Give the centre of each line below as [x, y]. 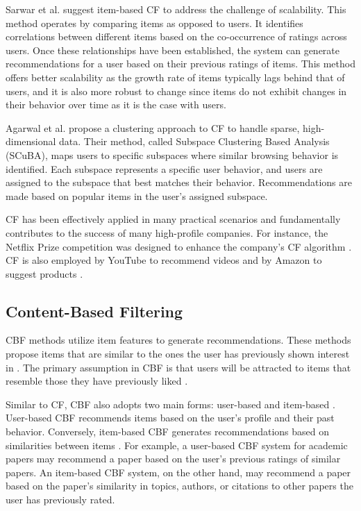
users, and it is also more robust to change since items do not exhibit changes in [176, 91]
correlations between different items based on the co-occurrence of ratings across [176, 36]
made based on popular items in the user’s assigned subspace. [137, 195]
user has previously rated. [60, 500]
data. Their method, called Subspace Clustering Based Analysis [194, 141]
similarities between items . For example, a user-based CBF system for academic [177, 445]
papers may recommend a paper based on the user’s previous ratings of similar [173, 459]
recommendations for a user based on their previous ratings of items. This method [180, 64]
